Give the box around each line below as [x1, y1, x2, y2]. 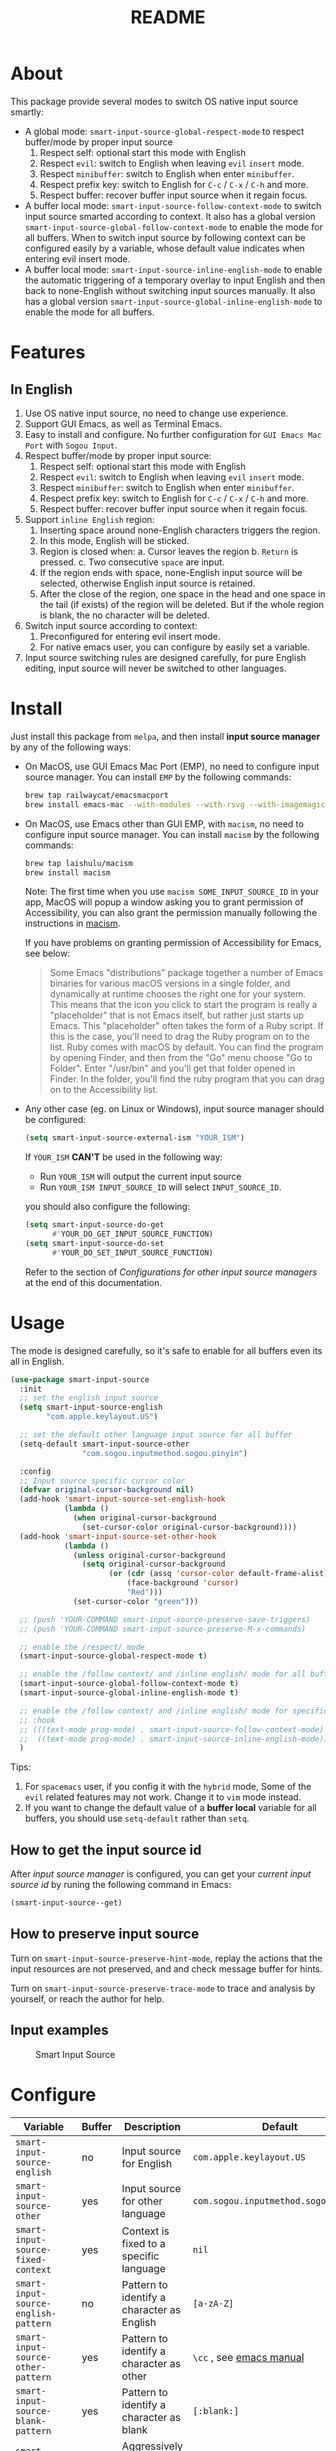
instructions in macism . [24, 917, 121, 930]
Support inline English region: [24, 513, 155, 525]
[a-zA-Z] [192, 2297, 235, 2309]
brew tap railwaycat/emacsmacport [24, 790, 169, 800]
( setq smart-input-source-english [19, 1402, 163, 1413]
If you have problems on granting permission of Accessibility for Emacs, [24, 937, 322, 949]
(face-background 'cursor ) [126, 1578, 240, 1588]
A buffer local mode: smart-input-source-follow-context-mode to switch [24, 199, 322, 211]
